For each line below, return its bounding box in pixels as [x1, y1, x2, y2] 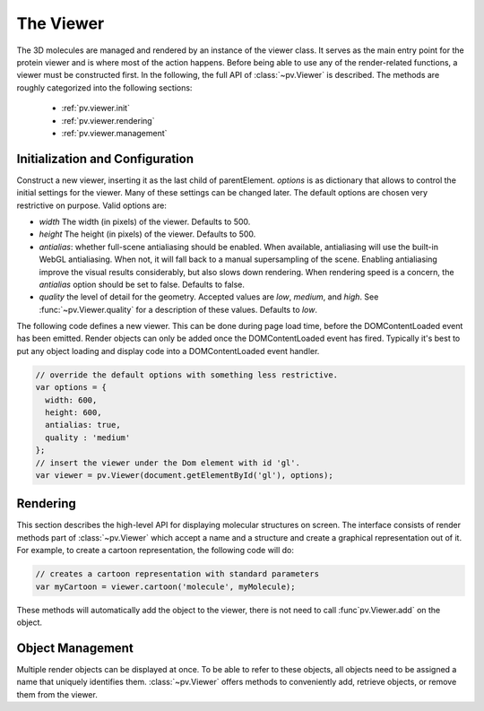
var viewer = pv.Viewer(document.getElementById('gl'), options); [35, 470, 333, 480]
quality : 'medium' [45, 432, 131, 443]
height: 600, [45, 408, 102, 418]
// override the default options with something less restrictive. [35, 369, 339, 380]
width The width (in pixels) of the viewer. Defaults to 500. [39, 216, 251, 227]
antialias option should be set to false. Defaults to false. [39, 279, 246, 290]
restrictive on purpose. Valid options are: [16, 200, 168, 211]
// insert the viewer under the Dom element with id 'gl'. [35, 457, 300, 468]
